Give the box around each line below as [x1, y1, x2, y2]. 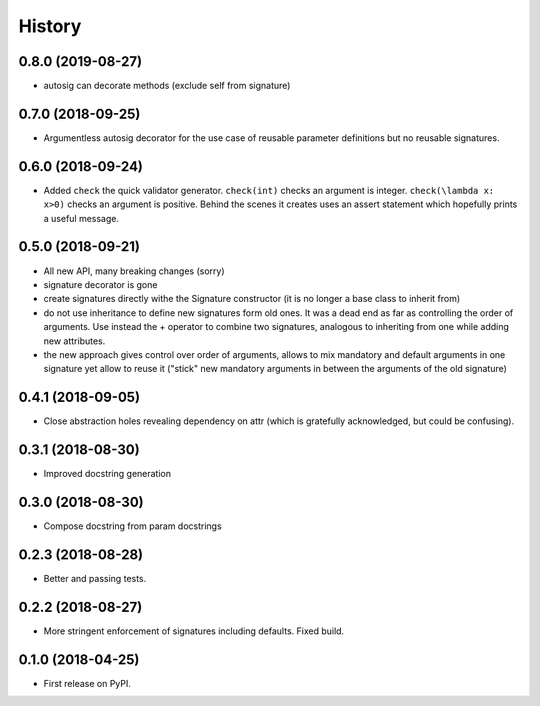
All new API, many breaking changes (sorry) [43, 265, 225, 277]
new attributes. [43, 335, 106, 347]
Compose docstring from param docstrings [43, 520, 222, 532]
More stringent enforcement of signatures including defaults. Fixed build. [43, 625, 345, 637]
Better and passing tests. [43, 572, 147, 584]
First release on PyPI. [43, 677, 132, 689]
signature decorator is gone [43, 278, 158, 290]
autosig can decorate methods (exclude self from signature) [43, 80, 291, 92]
